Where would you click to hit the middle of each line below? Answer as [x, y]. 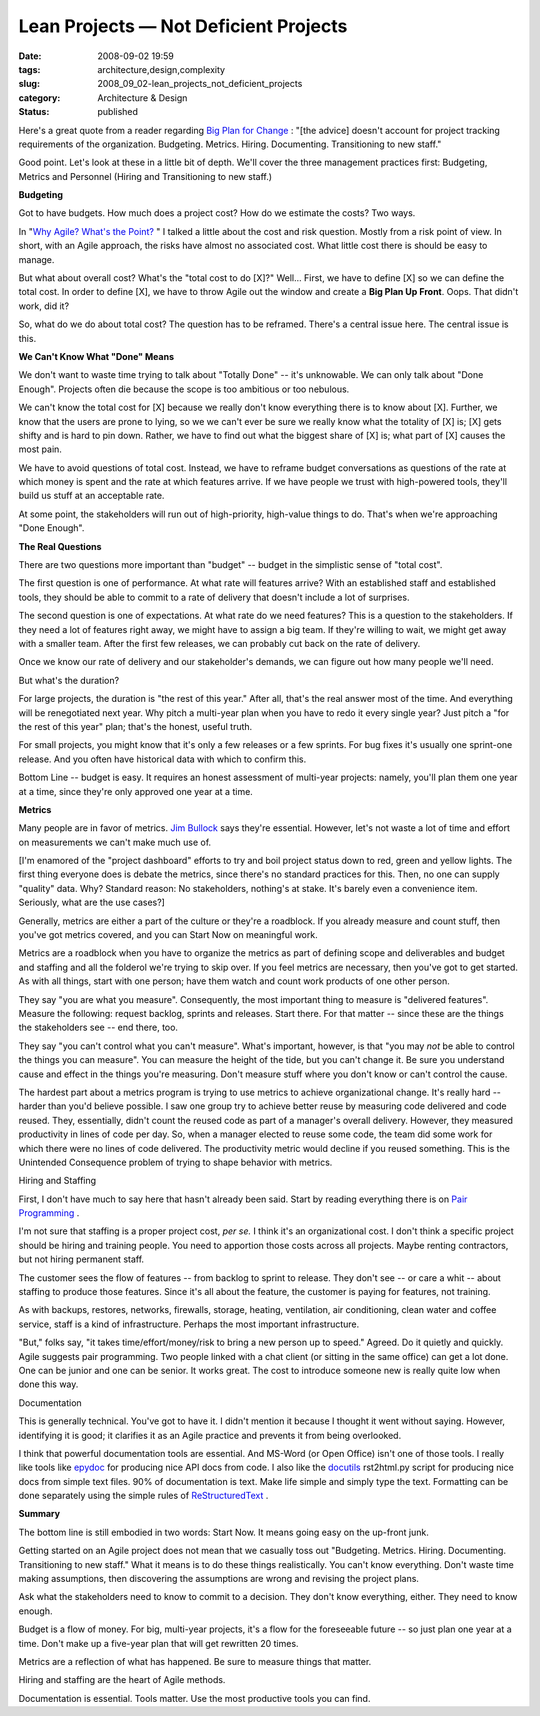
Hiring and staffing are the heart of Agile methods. [122, 1680]
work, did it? [44, 306]
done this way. [48, 1384]
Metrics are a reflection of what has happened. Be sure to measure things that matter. [195, 1661]
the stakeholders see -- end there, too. [98, 1027]
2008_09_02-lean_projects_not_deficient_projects [200, 84]
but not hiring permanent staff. [81, 1259]
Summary [39, 1514]
